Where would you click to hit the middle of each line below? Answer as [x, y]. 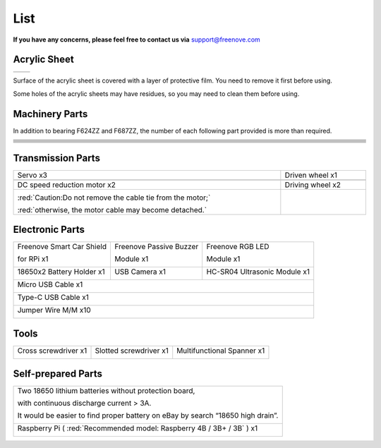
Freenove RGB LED [238, 247]
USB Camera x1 [140, 272]
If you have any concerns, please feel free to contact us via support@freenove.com [137, 40]
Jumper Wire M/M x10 [54, 310]
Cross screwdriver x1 [52, 351]
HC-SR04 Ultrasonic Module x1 [258, 272]
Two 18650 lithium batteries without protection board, [106, 391]
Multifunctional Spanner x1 [221, 351]
